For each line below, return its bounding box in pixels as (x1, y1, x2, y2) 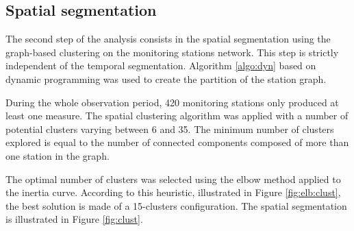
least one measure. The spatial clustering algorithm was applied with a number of (5, 108, 349, 123)
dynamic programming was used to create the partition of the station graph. (5, 71, 327, 86)
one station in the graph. (5, 148, 110, 162)
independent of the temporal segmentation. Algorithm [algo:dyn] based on (5, 58, 316, 73)
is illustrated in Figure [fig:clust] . (5, 212, 143, 226)
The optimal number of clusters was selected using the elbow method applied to (5, 171, 341, 186)
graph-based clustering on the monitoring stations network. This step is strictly (5, 45, 339, 59)
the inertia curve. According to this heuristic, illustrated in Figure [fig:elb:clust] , (5, 185, 341, 199)
